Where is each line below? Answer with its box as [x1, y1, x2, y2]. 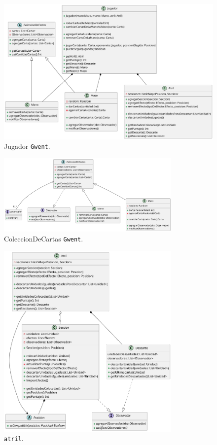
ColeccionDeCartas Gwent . [4, 234, 83, 244]
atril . [4, 433, 24, 444]
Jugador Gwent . [4, 141, 50, 151]
